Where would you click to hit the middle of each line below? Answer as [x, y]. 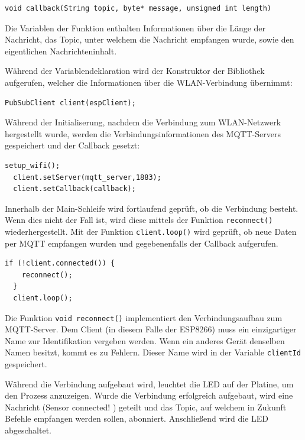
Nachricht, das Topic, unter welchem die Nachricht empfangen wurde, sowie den [150, 39]
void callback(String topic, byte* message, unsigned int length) [138, 8]
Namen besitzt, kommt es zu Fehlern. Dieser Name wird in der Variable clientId [153, 352]
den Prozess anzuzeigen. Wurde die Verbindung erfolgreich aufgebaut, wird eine [149, 395]
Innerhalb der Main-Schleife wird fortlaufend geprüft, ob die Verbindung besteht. [152, 208]
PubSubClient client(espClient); [70, 103]
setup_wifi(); [33, 165]
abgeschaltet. [28, 430]
